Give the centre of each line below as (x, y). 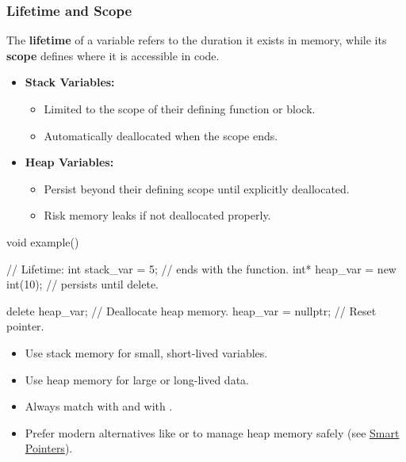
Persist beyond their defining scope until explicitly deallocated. (197, 188)
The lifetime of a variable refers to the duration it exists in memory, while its (197, 40)
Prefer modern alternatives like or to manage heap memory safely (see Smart (212, 432)
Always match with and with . (99, 406)
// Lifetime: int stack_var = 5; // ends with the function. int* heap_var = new (201, 268)
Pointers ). (49, 448)
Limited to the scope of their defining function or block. (180, 109)
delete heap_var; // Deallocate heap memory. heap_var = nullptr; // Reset (192, 310)
